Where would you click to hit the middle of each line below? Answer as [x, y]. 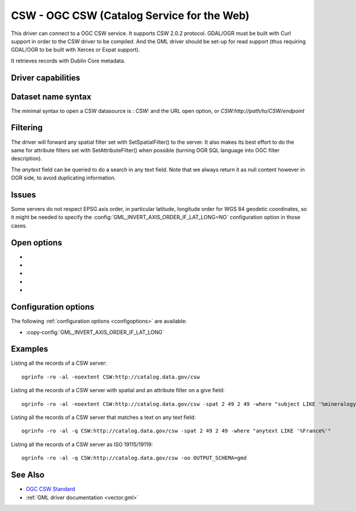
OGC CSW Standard [50, 489]
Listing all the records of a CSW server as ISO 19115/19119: [82, 444]
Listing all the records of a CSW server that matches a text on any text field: [103, 417]
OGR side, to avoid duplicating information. [63, 178]
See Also [28, 475]
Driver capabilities [46, 78]
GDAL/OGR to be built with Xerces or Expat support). [76, 50]
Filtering [27, 128]
